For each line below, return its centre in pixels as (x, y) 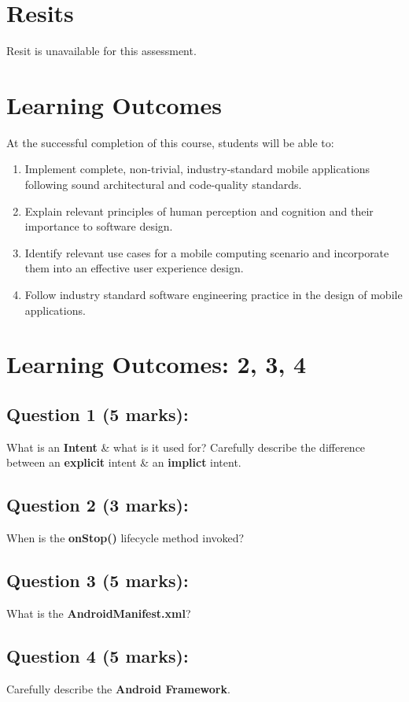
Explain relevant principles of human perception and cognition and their (199, 211)
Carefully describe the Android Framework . (118, 688)
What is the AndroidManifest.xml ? (99, 613)
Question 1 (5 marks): (98, 414)
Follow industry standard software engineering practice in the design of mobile (214, 294)
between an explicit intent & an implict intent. (124, 462)
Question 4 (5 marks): (98, 655)
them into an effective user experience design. (134, 268)
